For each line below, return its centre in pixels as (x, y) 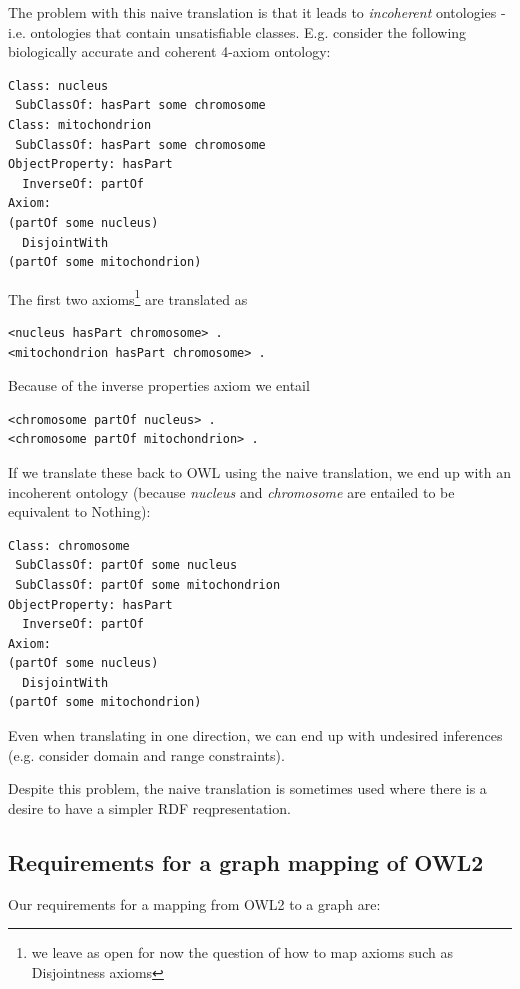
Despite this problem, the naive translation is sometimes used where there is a (247, 788)
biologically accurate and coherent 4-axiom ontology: (169, 51)
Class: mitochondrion (80, 124)
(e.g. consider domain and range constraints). (146, 754)
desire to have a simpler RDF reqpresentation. (149, 807)
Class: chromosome (69, 545)
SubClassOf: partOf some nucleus (126, 565)
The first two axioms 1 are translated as (128, 297)
